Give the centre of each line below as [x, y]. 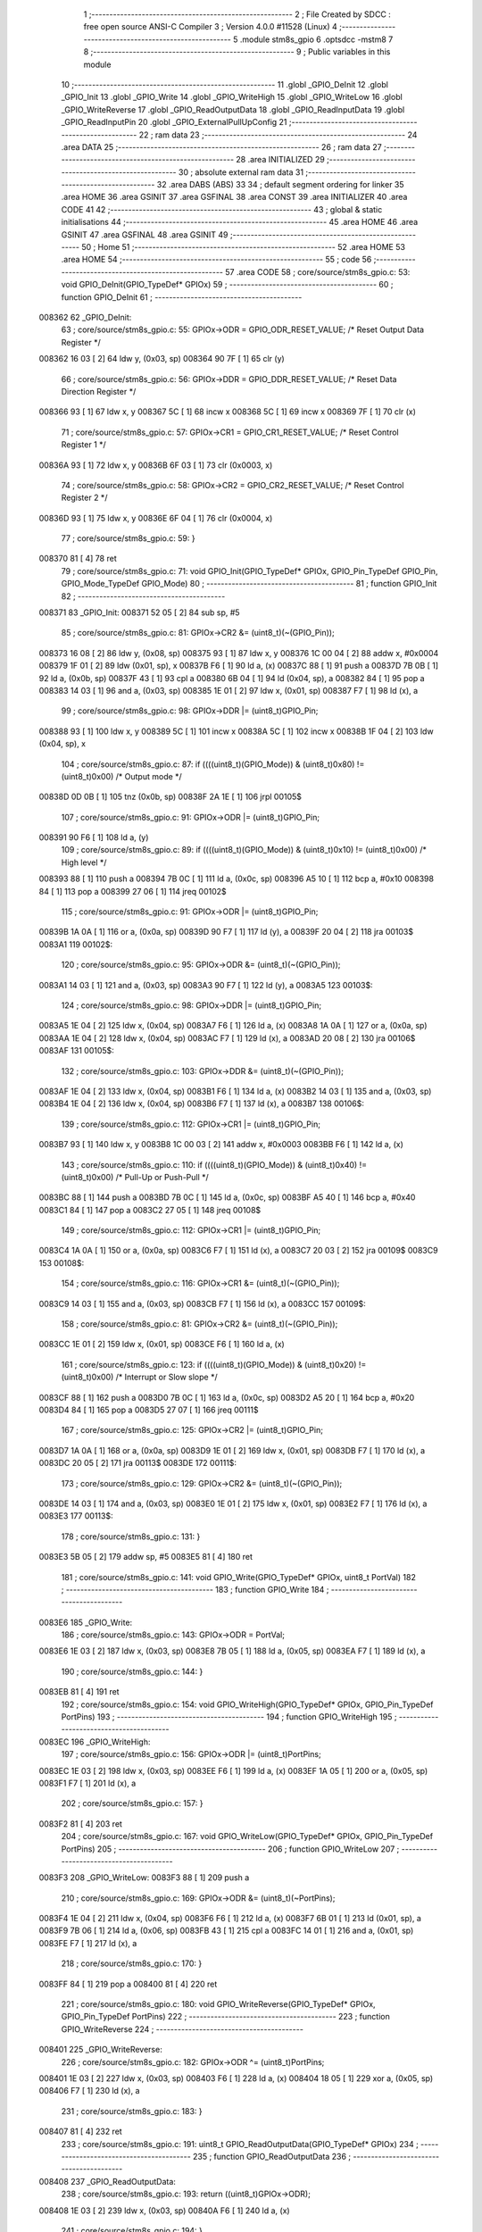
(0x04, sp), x [62, 744]
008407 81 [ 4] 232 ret [80, 2132]
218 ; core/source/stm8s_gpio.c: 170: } [132, 1963]
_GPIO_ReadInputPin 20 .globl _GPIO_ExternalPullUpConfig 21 [174, 122]
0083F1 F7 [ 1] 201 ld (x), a [87, 1783]
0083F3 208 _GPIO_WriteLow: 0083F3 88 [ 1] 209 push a [144, 1878]
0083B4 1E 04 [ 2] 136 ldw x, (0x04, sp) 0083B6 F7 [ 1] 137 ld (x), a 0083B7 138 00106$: [202, 1104]
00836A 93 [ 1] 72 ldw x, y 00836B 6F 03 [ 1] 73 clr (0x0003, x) [156, 465]
